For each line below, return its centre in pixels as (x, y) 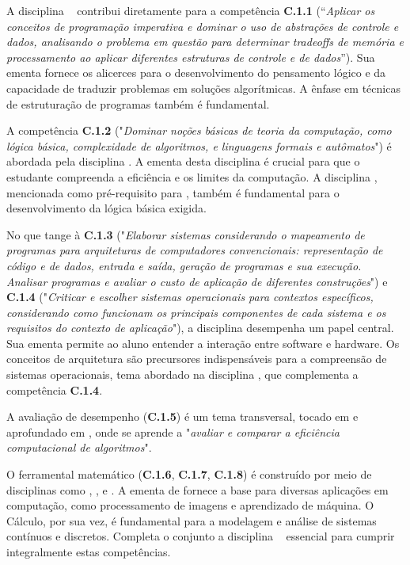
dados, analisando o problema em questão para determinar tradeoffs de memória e (205, 42)
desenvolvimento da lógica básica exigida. (106, 208)
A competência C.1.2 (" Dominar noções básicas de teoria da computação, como (199, 130)
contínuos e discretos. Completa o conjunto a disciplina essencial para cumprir (201, 536)
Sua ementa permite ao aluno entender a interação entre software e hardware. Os (203, 343)
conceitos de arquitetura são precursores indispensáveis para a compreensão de (197, 359)
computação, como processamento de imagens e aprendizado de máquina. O (190, 505)
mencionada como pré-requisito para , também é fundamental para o (173, 192)
